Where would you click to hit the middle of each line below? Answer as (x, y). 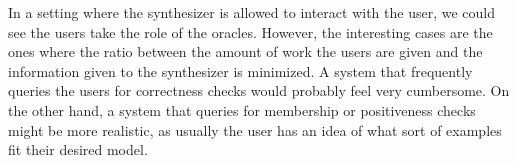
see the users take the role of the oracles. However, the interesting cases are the (250, 31)
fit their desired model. (78, 149)
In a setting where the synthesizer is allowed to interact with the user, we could (251, 12)
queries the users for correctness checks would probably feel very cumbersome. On (259, 90)
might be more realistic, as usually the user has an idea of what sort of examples (255, 129)
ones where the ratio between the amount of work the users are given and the (245, 51)
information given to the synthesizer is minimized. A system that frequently (240, 70)
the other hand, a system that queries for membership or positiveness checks (242, 109)
